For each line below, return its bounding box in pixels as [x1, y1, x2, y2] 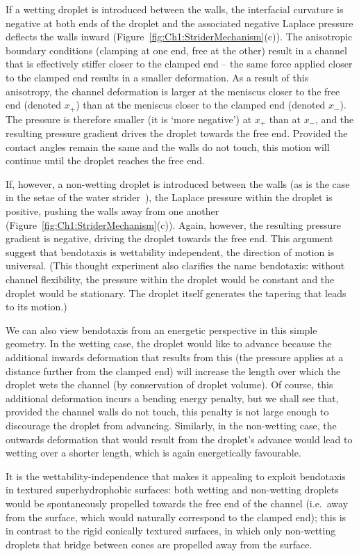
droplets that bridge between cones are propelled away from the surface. [6, 537, 312, 551]
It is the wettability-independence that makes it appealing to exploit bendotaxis [6, 468, 346, 483]
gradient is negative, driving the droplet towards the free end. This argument [6, 231, 333, 246]
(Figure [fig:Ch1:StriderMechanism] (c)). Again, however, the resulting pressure [6, 217, 342, 232]
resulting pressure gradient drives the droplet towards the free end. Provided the [6, 126, 348, 141]
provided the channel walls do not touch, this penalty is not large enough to [6, 404, 329, 419]
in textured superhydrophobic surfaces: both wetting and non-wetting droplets [6, 482, 339, 497]
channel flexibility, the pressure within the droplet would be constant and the [6, 272, 335, 286]
